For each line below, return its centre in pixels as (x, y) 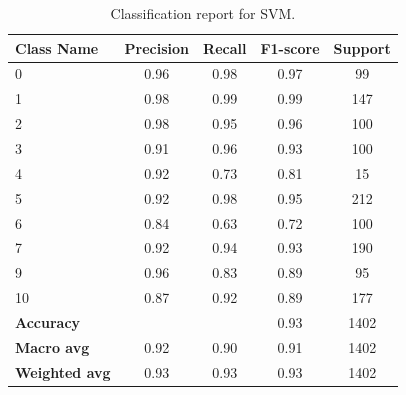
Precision (157, 47)
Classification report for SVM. (203, 13)
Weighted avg (63, 371)
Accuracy (48, 321)
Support (362, 47)
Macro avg (52, 346)
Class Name (57, 47)
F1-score (290, 47)
